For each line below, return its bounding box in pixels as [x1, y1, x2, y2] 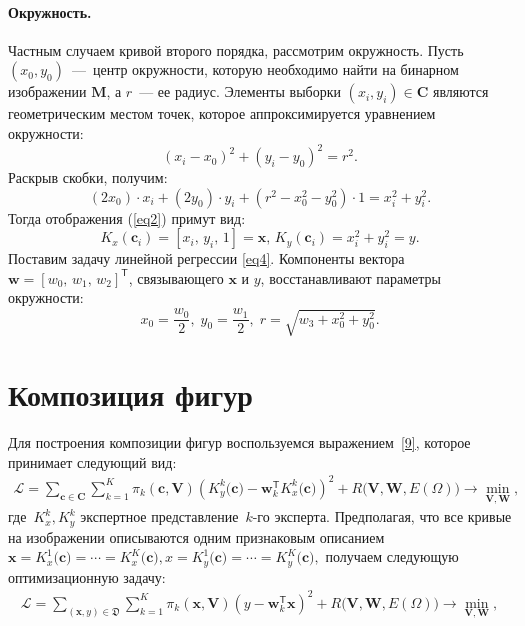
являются [432, 81, 489, 102]
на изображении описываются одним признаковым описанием [8, 526, 385, 547]
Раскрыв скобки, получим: [8, 167, 168, 188]
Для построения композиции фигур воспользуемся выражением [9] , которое [8, 432, 471, 453]
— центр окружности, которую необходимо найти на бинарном [71, 59, 459, 80]
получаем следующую [325, 546, 459, 567]
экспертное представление [80, 506, 239, 527]
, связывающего [128, 267, 224, 288]
